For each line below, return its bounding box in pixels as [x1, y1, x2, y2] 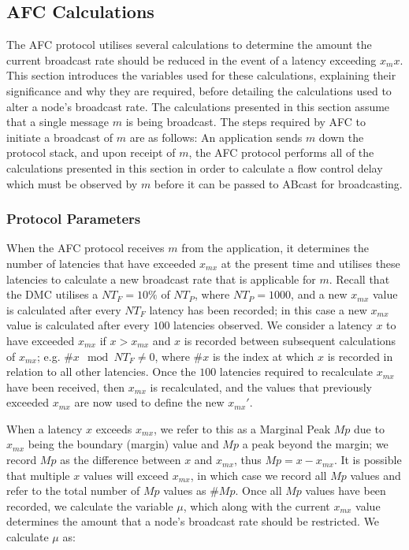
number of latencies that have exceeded [6, 255, 196, 271]
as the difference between [60, 452, 181, 468]
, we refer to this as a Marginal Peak [154, 420, 331, 437]
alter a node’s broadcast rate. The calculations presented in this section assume [6, 98, 390, 114]
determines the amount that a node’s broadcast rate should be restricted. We [6, 513, 380, 530]
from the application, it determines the [181, 240, 370, 256]
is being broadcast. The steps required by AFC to [125, 113, 366, 130]
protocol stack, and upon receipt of [6, 144, 176, 161]
